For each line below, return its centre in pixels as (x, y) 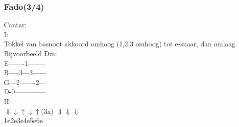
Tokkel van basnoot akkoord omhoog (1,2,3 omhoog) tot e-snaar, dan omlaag (120, 44)
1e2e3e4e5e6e (24, 120)
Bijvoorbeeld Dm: (31, 53)
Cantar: (15, 25)
